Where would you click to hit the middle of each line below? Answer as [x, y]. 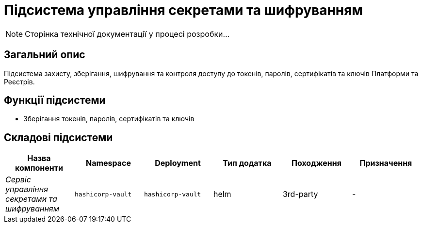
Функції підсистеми [55, 100]
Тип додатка [247, 163]
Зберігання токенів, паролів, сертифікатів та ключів [109, 119]
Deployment [178, 163]
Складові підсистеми [58, 137]
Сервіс [18, 180]
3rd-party [300, 194]
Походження [316, 163]
